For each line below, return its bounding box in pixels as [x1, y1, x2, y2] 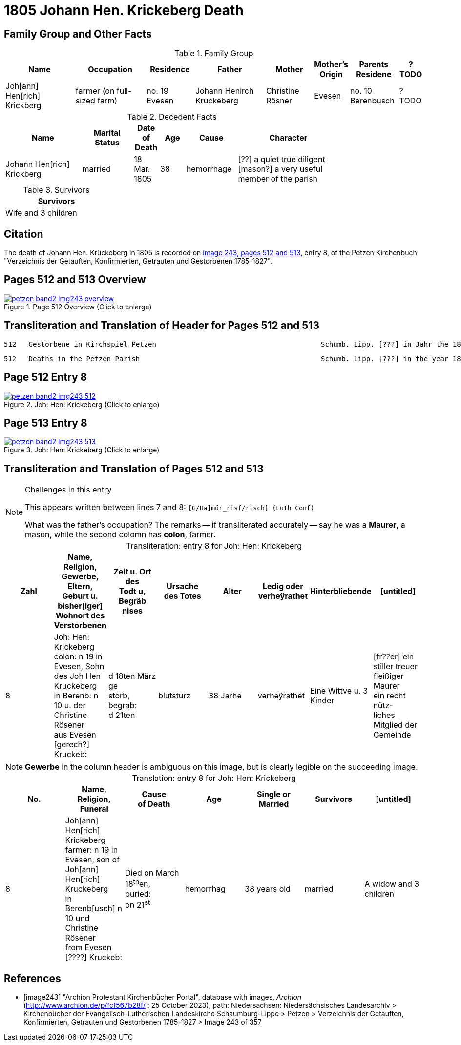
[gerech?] [54, 739, 90, 750]
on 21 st [125, 899, 150, 910]
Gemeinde [373, 730, 411, 740]
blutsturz [158, 691, 191, 701]
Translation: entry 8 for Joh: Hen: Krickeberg [132, 773, 296, 783]
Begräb [119, 596, 146, 606]
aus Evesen [54, 730, 96, 740]
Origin [319, 69, 343, 80]
